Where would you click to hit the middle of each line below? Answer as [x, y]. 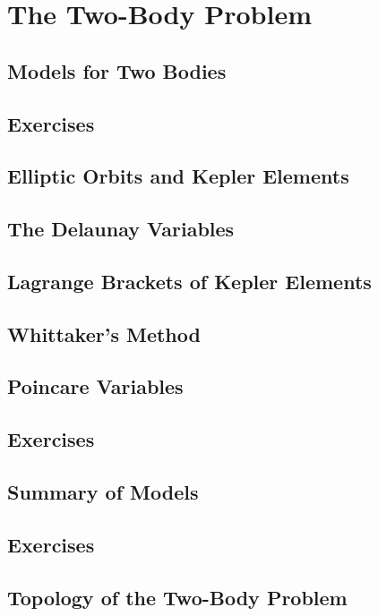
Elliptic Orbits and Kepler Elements [178, 176]
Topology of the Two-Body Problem [177, 597]
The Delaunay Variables [121, 229]
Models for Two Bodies [117, 70]
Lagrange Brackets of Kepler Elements [189, 281]
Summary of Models [103, 492]
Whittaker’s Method [104, 334]
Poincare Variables [95, 386]
